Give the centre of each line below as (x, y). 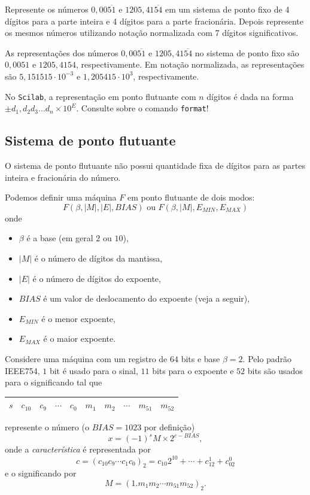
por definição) (169, 427)
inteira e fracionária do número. (63, 177)
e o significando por (41, 473)
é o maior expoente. (80, 338)
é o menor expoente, (78, 318)
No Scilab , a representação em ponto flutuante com (101, 96)
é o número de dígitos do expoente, (97, 278)
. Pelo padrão (267, 359)
